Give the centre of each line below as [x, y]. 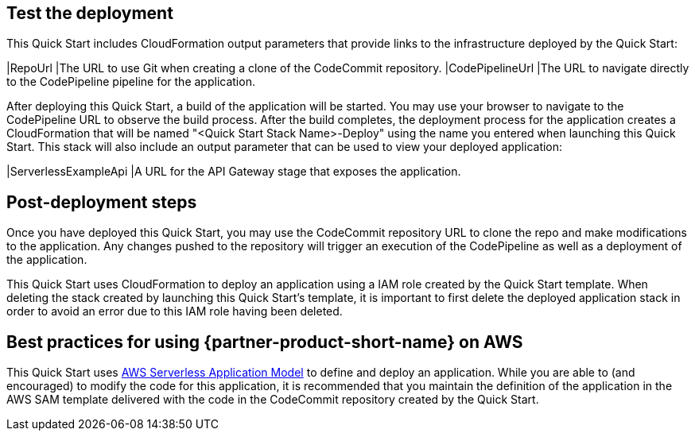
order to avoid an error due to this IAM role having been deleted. [175, 311]
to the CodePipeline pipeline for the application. [131, 82]
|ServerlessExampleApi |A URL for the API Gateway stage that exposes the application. [234, 172]
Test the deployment [90, 13]
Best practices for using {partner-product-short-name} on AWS [265, 342]
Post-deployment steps [102, 202]
